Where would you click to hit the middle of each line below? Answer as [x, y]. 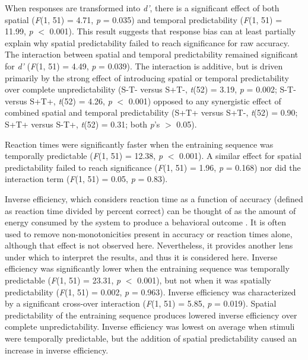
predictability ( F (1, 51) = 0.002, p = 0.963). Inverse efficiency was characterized [150, 291]
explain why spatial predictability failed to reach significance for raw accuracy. [147, 42]
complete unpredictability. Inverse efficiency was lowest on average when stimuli [150, 326]
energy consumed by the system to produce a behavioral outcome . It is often [146, 222]
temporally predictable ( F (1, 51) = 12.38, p [84, 156]
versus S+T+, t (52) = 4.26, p [58, 101]
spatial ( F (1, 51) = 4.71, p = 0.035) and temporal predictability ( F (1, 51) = [144, 19]
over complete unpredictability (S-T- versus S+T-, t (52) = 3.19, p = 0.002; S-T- [150, 89]
